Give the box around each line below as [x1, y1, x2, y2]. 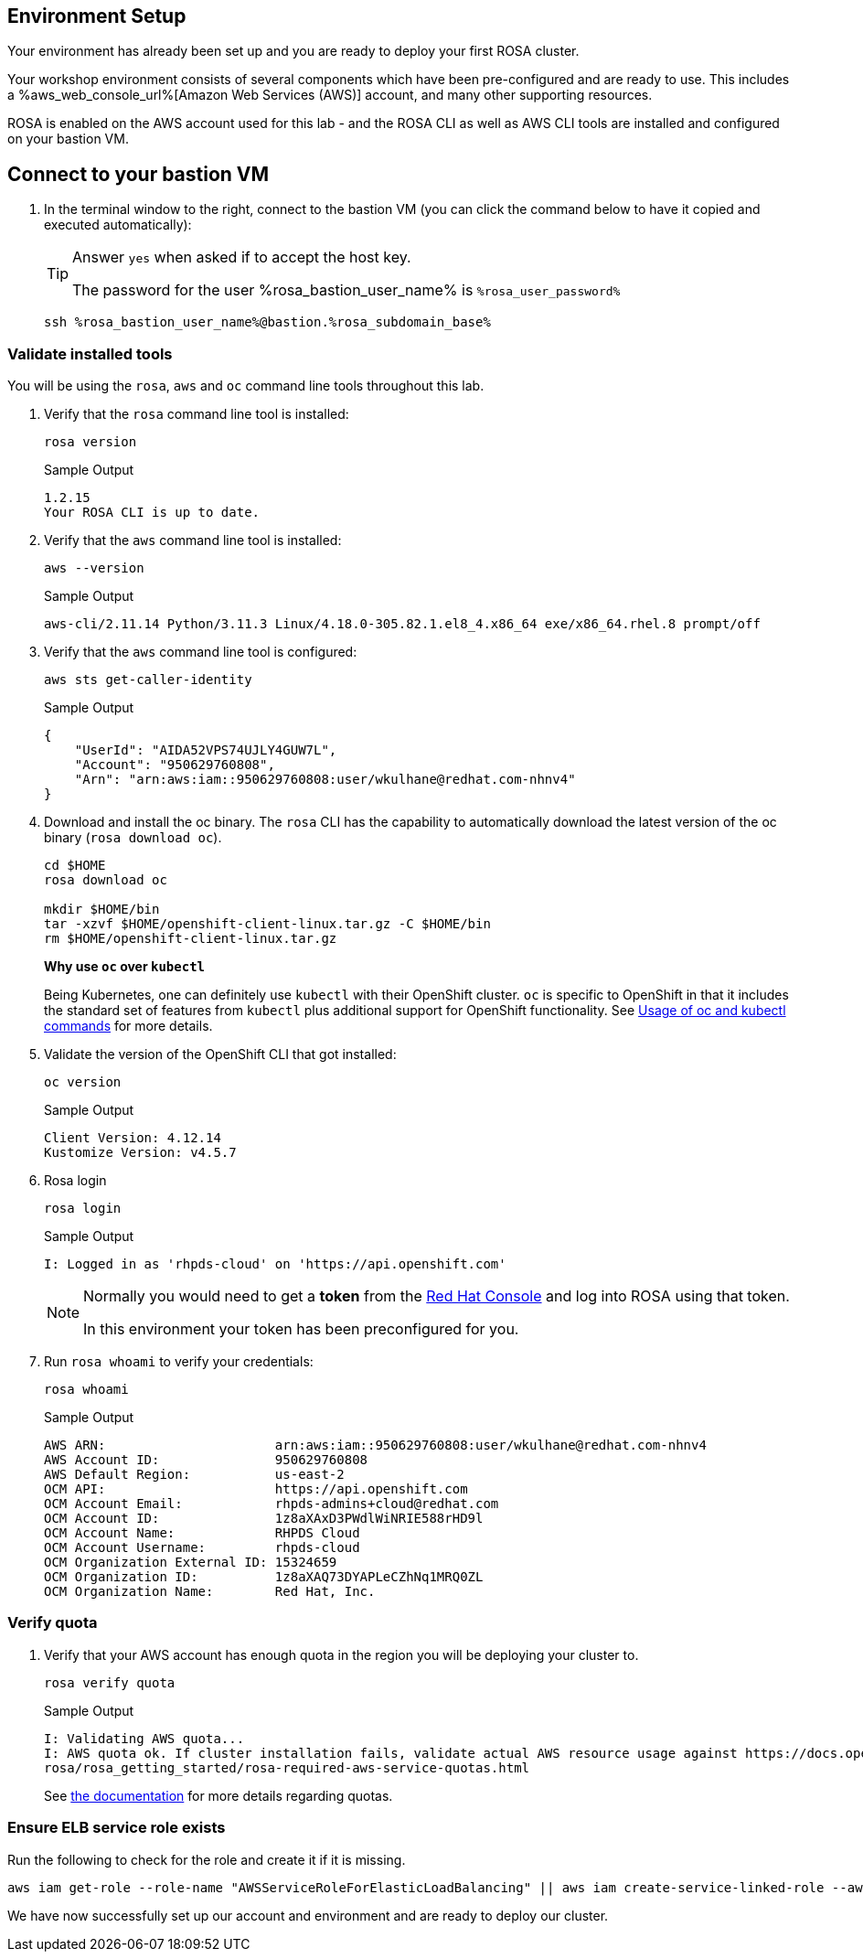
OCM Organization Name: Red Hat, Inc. [44, 1584, 376, 1600]
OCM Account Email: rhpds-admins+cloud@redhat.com [44, 1496, 499, 1512]
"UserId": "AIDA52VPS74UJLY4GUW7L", [74, 743, 337, 758]
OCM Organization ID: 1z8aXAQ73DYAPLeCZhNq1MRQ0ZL [44, 1569, 484, 1585]
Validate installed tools [7, 344, 173, 363]
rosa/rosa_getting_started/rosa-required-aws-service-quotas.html [44, 1760, 530, 1775]
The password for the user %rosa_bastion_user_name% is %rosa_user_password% [72, 281, 621, 300]
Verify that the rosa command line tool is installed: [44, 406, 349, 423]
